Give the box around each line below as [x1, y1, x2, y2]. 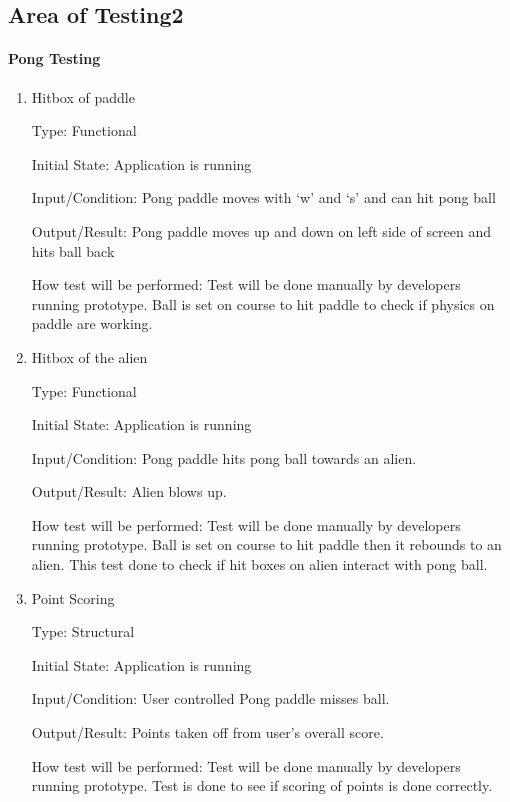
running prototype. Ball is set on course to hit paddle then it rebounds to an [31, 534, 502, 555]
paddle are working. [31, 313, 153, 334]
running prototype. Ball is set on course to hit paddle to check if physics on [31, 293, 495, 314]
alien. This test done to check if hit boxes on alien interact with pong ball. [31, 554, 488, 575]
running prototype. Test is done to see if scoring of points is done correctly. [31, 775, 493, 796]
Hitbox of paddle [31, 86, 135, 107]
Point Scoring [31, 587, 115, 608]
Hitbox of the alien [31, 346, 148, 367]
